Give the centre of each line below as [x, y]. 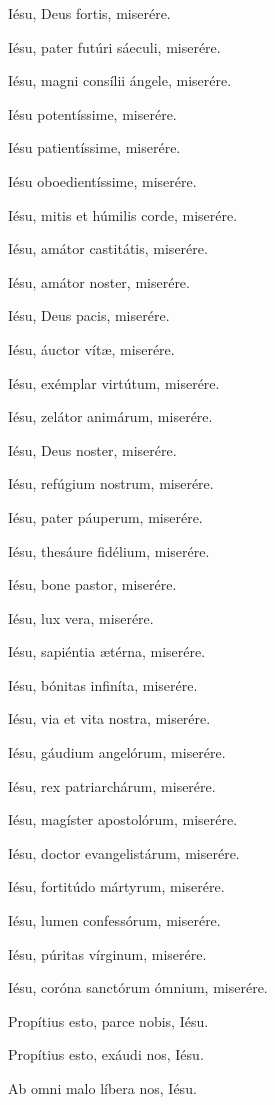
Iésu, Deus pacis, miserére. [89, 315]
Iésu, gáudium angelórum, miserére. [117, 752]
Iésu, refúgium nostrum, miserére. [111, 483]
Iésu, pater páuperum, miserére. [105, 516]
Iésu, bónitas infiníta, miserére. [103, 684]
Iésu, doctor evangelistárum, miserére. [124, 852]
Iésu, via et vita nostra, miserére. [109, 718]
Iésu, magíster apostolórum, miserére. [123, 819]
